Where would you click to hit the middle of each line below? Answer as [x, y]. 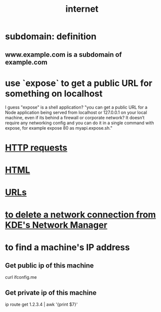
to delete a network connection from [80, 215]
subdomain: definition [51, 36]
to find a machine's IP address [68, 247]
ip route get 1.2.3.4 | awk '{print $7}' [41, 305]
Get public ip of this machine [50, 265]
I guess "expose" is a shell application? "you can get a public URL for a [76, 107]
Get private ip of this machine [51, 293]
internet [82, 9]
